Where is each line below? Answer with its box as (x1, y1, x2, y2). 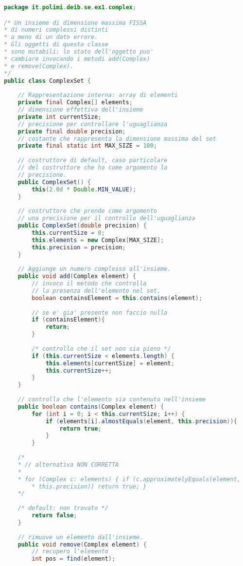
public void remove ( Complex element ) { (17, 541, 147, 548)
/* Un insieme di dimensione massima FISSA (4, 19, 147, 26)
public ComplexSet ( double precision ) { (17, 222, 147, 229)
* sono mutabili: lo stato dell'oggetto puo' (4, 48, 154, 56)
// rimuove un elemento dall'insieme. (17, 533, 143, 541)
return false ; (32, 512, 77, 519)
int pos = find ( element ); (32, 555, 116, 563)
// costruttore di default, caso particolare (17, 157, 168, 164)
